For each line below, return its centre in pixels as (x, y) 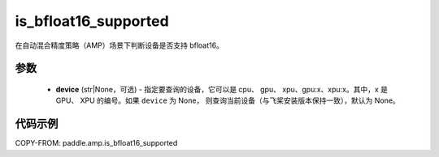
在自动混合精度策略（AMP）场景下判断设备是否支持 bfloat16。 (119, 45)
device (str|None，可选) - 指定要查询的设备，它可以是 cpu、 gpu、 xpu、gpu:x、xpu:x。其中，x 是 (222, 89)
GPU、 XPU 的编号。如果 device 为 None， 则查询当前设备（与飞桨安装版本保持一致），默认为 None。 (228, 100)
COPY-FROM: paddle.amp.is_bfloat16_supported (96, 143)
